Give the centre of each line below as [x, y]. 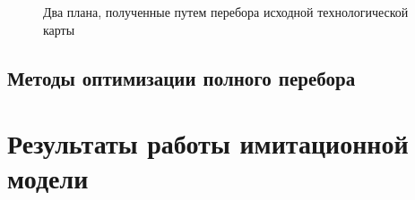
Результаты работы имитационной [208, 143]
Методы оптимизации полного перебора [182, 77]
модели [48, 178]
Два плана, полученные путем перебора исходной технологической [226, 12]
